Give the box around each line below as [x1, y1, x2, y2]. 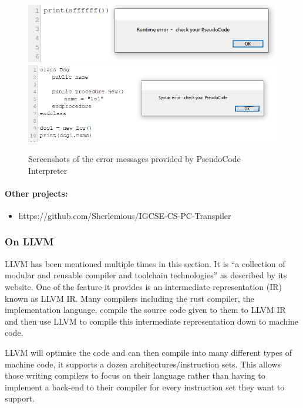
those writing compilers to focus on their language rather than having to [5, 369, 265, 382]
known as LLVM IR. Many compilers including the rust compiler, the [5, 292, 254, 304]
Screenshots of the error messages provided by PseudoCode [28, 152, 241, 164]
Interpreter [28, 164, 68, 176]
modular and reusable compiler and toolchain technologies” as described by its [5, 269, 287, 281]
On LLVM [5, 234, 54, 249]
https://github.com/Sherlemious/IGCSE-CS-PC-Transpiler [18, 209, 231, 221]
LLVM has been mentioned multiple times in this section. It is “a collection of [5, 257, 285, 269]
